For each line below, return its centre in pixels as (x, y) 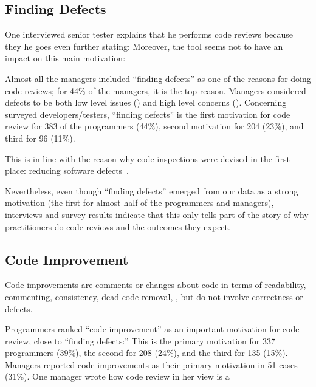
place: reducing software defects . (67, 170)
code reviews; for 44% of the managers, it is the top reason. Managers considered (156, 90)
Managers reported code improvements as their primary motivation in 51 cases (151, 364)
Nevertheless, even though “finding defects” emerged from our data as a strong (152, 190)
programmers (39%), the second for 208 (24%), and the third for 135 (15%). (146, 353)
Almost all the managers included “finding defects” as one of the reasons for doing (158, 78)
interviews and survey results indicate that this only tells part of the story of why (157, 214)
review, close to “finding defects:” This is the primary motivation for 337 (140, 341)
